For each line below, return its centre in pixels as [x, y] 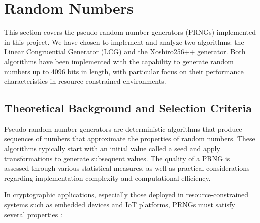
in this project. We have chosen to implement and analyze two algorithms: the [124, 41]
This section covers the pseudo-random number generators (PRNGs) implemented [130, 32]
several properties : [33, 214]
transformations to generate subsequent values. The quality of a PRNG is [117, 158]
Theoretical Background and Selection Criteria [128, 108]
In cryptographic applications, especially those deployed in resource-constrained [126, 195]
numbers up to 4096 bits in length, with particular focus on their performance [124, 71]
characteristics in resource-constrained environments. [85, 81]
